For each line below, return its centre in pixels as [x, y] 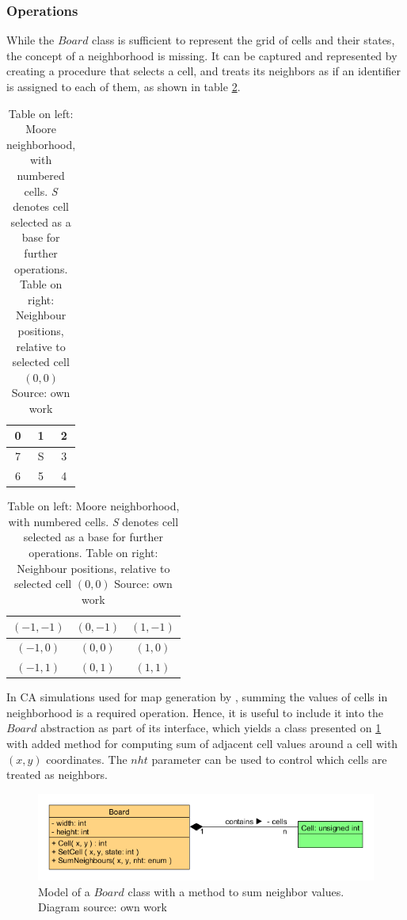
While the [30, 40]
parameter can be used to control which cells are [269, 759]
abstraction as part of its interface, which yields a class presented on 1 [211, 728]
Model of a [64, 891]
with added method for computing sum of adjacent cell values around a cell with [202, 743]
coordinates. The [87, 759]
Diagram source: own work [103, 907]
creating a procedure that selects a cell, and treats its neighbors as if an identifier [204, 71]
